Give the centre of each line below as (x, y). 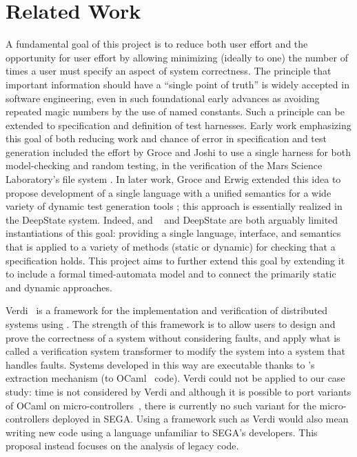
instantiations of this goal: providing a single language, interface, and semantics (173, 233)
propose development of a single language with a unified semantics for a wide (169, 192)
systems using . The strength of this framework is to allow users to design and (171, 324)
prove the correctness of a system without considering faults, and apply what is (173, 337)
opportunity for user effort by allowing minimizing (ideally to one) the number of (177, 57)
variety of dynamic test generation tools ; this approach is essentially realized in (174, 206)
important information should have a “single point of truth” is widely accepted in (177, 84)
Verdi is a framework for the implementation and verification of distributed (167, 310)
